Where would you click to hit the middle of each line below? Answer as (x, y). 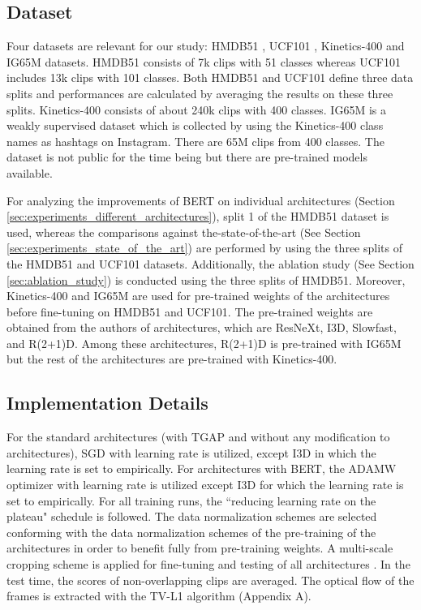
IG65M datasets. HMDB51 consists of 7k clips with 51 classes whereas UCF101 (204, 61)
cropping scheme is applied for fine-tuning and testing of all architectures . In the (208, 564)
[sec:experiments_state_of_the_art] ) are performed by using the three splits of (204, 248)
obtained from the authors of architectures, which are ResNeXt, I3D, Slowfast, (202, 327)
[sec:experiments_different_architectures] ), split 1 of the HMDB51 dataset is (198, 216)
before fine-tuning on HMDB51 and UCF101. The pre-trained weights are (190, 311)
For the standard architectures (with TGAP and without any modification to (198, 437)
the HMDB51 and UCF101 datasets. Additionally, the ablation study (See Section (210, 263)
